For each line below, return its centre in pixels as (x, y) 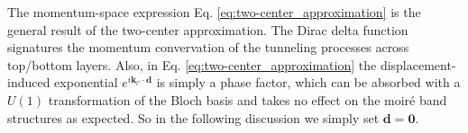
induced (29, 82)
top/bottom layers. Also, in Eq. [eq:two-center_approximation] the (192, 64)
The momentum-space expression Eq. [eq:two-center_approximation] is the (214, 12)
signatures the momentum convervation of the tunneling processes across (208, 47)
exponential (86, 82)
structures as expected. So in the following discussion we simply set (193, 117)
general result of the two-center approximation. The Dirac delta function (208, 29)
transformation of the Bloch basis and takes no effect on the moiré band (248, 99)
